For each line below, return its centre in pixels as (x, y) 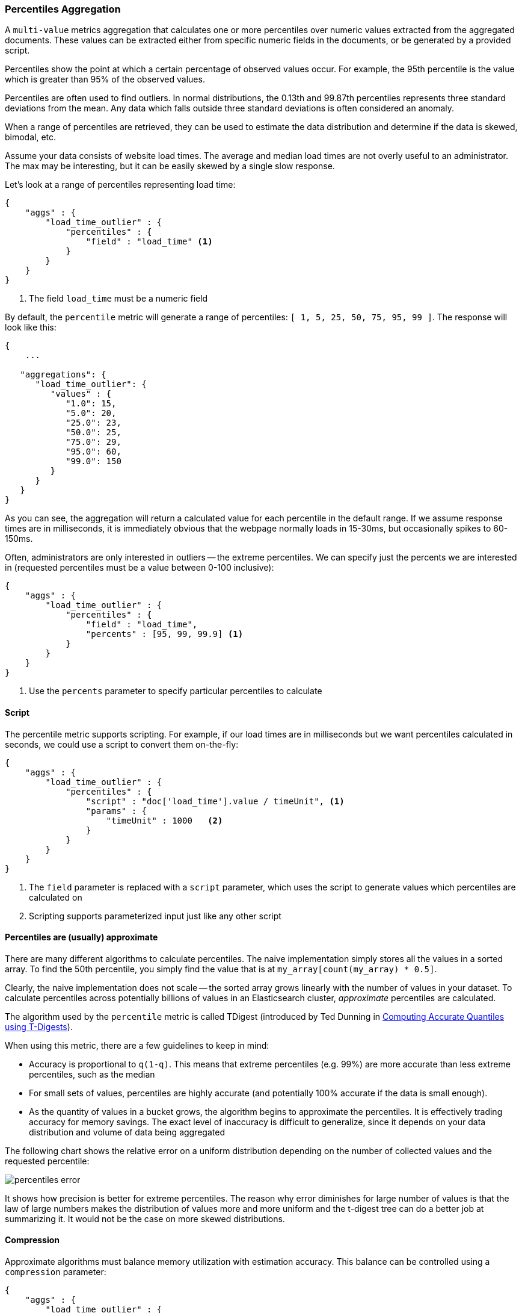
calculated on (56, 897)
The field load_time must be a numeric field (118, 299)
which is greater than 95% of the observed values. (105, 79)
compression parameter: (56, 1272)
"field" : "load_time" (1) (149, 242)
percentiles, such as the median (92, 1074)
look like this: (31, 327)
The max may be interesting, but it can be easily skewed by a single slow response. (170, 166)
